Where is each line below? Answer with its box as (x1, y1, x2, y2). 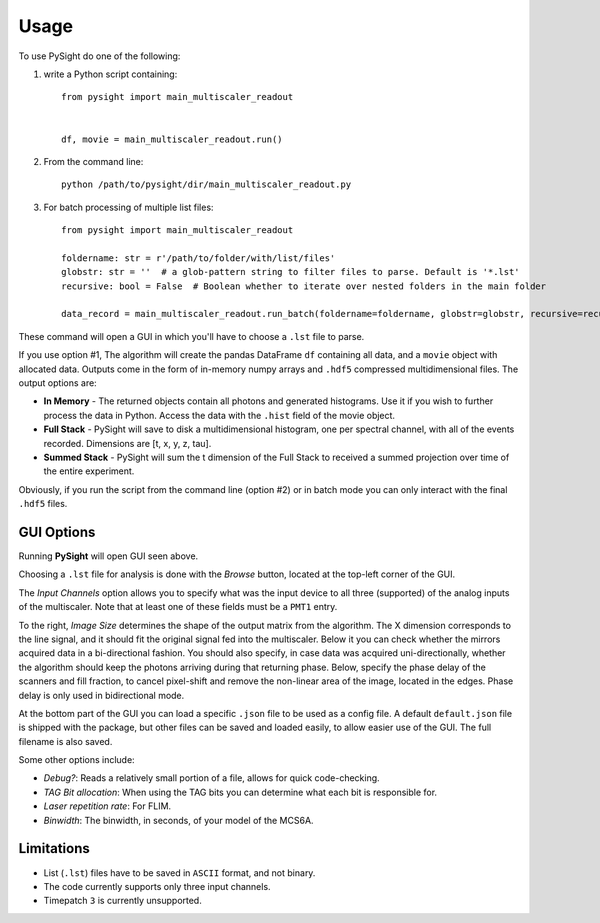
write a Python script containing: (43, 68, 178, 80)
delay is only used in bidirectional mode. (18, 689, 185, 701)
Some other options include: (18, 754, 135, 766)
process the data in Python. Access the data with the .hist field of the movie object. (43, 409, 395, 421)
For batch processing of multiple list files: (43, 201, 214, 213)
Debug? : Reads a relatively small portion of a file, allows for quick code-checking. (43, 772, 380, 784)
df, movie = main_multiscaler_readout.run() (61, 133, 284, 145)
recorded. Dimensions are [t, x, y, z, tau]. (43, 437, 212, 449)
